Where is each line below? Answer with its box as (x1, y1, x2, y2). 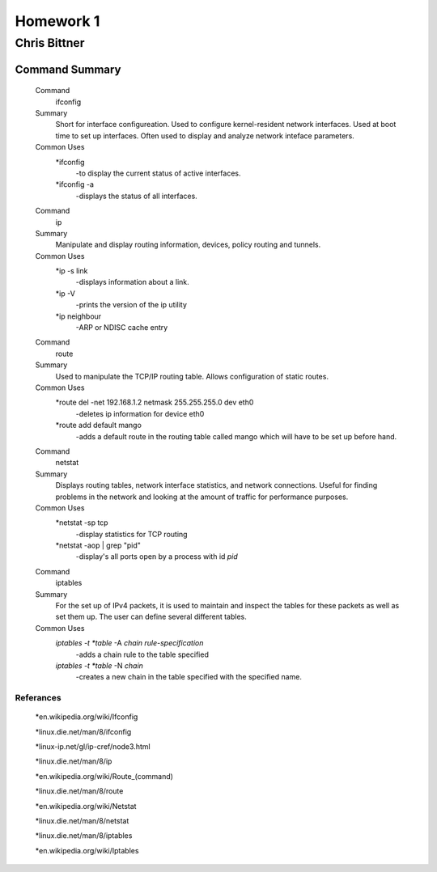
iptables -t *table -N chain (55, 660, 143, 671)
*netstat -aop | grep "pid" (55, 540, 141, 550)
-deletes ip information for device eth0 (75, 408, 205, 418)
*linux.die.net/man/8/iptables (35, 831, 133, 840)
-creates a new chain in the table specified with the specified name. (75, 672, 303, 682)
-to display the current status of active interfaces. (75, 168, 241, 178)
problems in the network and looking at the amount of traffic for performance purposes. (55, 492, 349, 502)
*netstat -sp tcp (55, 518, 108, 527)
